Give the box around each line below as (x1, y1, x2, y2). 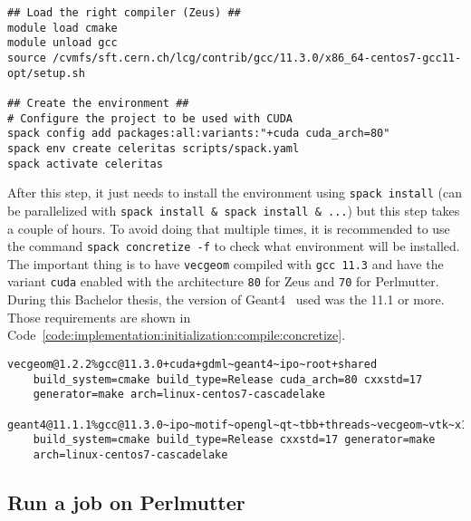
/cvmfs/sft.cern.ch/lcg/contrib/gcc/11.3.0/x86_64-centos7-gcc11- (53, 51, 462, 64)
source (7, 51, 46, 64)
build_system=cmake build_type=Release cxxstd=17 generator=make (33, 433, 436, 447)
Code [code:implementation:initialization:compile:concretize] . (7, 325, 346, 344)
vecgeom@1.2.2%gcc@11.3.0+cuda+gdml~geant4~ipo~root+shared (7, 357, 378, 371)
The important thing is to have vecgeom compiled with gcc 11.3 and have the (7, 254, 444, 273)
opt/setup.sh (7, 66, 85, 80)
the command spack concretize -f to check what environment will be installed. (7, 236, 460, 256)
